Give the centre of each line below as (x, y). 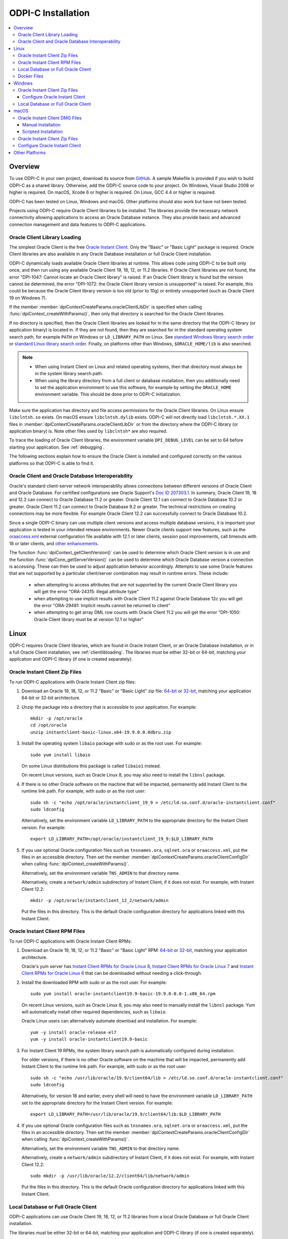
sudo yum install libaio (60, 755)
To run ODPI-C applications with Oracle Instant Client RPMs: (71, 941)
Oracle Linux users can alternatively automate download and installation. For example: (109, 1021)
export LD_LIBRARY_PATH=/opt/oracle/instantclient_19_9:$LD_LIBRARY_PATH (122, 839)
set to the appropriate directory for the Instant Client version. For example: (97, 1103)
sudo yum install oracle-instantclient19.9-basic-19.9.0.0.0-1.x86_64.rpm (123, 994)
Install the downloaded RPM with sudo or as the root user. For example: (94, 982)
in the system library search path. (69, 374)
